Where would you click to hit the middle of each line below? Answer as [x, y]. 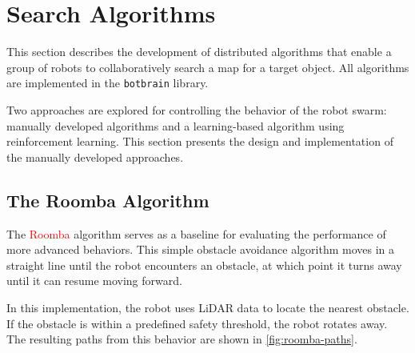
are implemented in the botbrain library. [108, 83]
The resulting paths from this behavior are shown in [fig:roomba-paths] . [182, 339]
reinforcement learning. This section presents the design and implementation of [200, 141]
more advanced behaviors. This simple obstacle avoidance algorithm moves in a [201, 249]
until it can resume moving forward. [94, 281]
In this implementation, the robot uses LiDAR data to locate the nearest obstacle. [208, 307]
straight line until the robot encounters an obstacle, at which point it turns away [204, 265]
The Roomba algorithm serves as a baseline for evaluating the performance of [196, 233]
